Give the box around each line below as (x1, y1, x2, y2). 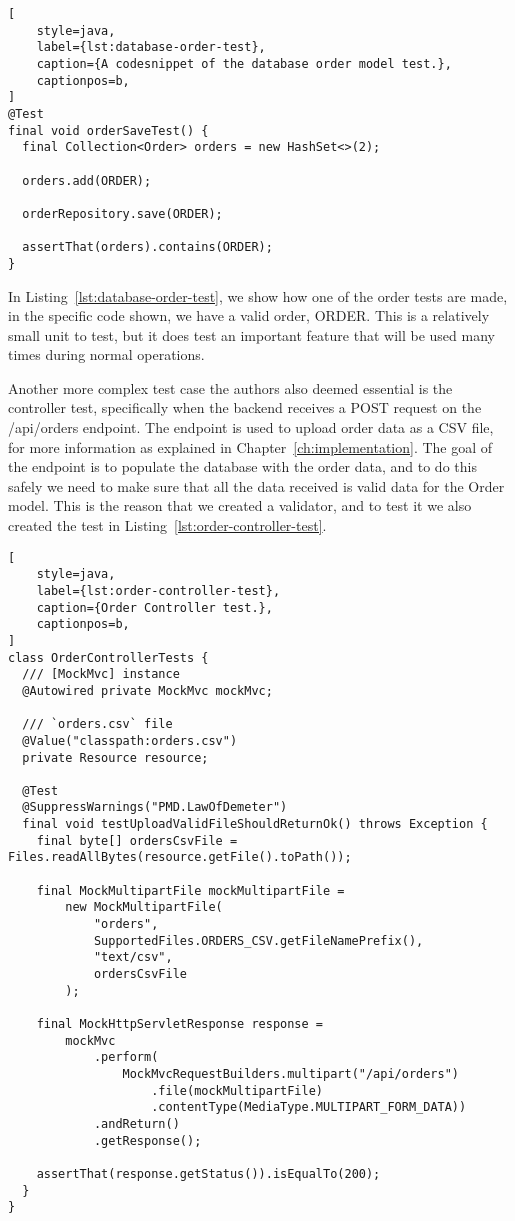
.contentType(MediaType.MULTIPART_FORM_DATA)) (151, 1100, 467, 1115)
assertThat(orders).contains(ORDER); (22, 240, 273, 255)
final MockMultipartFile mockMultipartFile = (36, 883, 345, 898)
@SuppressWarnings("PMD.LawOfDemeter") (22, 800, 288, 815)
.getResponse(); (93, 1133, 202, 1148)
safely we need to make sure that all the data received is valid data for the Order (8, 475, 505, 496)
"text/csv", (93, 950, 173, 965)
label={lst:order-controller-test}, (36, 583, 281, 598)
